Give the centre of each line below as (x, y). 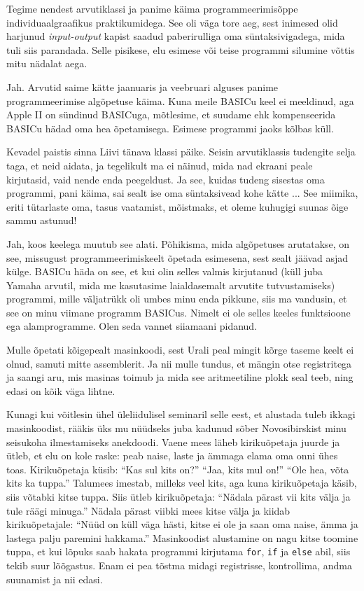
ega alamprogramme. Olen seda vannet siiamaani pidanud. (132, 326)
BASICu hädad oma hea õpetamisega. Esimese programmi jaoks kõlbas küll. (170, 128)
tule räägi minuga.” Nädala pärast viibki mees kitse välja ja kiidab (148, 510)
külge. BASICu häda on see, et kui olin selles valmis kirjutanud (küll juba (165, 271)
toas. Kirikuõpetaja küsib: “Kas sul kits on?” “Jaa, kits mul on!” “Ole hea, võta (178, 469)
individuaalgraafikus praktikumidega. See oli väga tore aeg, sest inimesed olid (172, 22)
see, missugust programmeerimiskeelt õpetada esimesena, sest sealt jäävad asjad (177, 257)
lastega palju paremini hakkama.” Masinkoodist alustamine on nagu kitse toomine (182, 537)
